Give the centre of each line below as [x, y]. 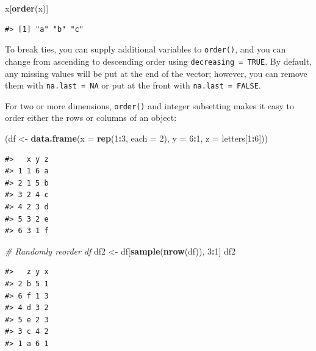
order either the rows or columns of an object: [91, 118]
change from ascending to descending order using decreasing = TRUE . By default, [158, 61]
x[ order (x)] [27, 8]
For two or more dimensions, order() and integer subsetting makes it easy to [150, 105]
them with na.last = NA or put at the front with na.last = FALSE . [133, 85]
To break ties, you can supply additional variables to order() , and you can [145, 49]
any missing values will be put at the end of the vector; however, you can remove [156, 73]
